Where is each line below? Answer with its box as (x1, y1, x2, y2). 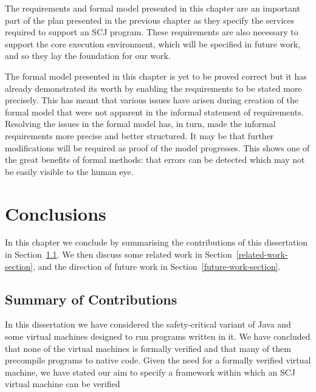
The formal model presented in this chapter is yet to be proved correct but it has (5, 69, 307, 82)
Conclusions (5, 201, 106, 225)
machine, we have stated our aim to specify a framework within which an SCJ (5, 365, 295, 378)
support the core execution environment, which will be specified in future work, (5, 37, 301, 50)
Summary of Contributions (5, 289, 177, 308)
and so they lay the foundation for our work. (5, 49, 171, 62)
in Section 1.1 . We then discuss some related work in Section (5, 248, 232, 261)
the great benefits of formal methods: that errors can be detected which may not (5, 153, 305, 166)
